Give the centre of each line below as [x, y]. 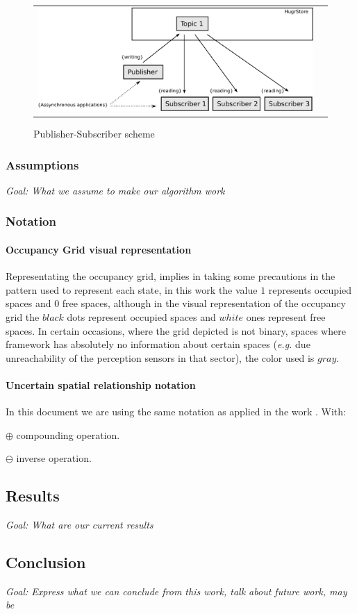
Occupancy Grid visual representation [99, 249]
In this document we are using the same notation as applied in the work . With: [176, 412]
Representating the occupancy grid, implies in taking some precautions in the [171, 276]
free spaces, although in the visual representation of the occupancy [204, 303]
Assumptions [42, 164]
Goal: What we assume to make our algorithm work [115, 190]
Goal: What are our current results [80, 525]
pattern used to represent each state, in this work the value [132, 289]
